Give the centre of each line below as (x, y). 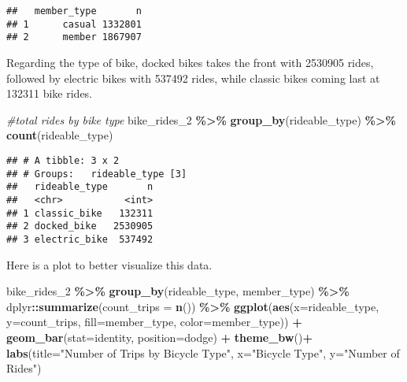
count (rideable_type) (60, 135)
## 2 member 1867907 (74, 37)
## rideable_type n (80, 187)
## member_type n (74, 11)
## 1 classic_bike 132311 (80, 213)
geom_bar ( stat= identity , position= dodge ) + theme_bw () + (159, 337)
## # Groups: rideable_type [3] (97, 174)
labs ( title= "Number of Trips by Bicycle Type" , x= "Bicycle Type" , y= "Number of (203, 352)
